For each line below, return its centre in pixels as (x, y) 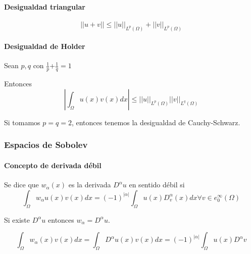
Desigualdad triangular (45, 6)
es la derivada (90, 185)
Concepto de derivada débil (53, 165)
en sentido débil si (157, 185)
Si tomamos (22, 122)
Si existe (17, 219)
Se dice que (21, 185)
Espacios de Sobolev (46, 145)
